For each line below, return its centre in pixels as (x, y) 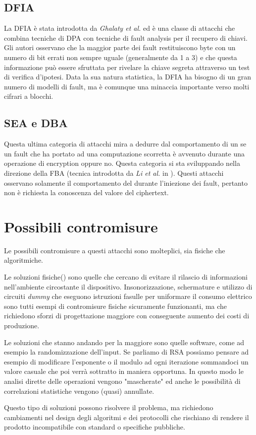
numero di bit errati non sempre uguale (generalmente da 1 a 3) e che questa (121, 57)
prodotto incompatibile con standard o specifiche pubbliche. (95, 427)
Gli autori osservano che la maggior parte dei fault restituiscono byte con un (120, 47)
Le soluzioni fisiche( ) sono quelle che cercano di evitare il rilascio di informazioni (126, 277)
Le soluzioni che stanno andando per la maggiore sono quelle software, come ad (124, 342)
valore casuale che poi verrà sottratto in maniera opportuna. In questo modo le (124, 371)
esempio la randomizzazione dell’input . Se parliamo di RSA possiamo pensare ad (127, 352)
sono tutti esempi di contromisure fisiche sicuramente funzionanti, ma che (116, 306)
